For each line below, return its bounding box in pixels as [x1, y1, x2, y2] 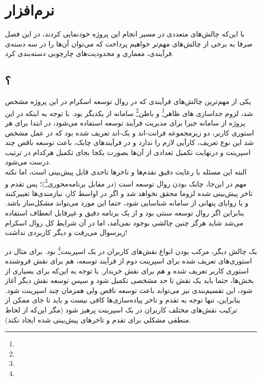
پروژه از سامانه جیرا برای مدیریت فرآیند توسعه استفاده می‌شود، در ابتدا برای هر [5, 117, 245, 127]
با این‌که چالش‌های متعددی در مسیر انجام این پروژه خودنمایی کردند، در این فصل [5, 28, 244, 39]
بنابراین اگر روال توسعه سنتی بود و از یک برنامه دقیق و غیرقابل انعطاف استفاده [5, 207, 244, 217]
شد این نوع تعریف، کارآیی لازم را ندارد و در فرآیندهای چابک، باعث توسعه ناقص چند [5, 137, 254, 147]
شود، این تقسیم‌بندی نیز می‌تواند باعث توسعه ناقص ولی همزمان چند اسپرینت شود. [5, 284, 252, 295]
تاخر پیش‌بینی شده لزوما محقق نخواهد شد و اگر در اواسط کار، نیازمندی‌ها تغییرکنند [5, 187, 253, 198]
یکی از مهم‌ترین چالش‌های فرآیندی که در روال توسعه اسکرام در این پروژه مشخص [5, 96, 251, 106]
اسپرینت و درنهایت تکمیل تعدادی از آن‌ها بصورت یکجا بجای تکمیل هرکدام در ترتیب [5, 146, 251, 157]
